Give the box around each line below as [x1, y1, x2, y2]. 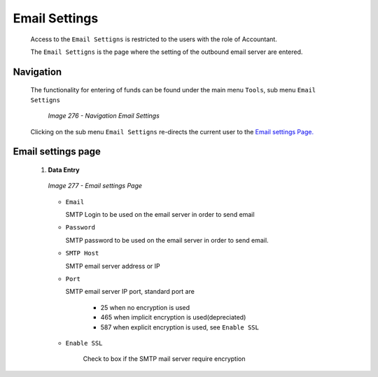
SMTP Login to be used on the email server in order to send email [65, 211, 255, 219]
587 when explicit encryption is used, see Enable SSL [100, 322, 259, 332]
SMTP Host [65, 249, 99, 257]
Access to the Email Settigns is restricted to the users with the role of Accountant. [30, 35, 278, 43]
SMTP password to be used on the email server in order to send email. [65, 236, 269, 244]
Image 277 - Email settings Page [48, 182, 143, 190]
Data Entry [48, 165, 80, 174]
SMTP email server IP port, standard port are [65, 287, 195, 296]
